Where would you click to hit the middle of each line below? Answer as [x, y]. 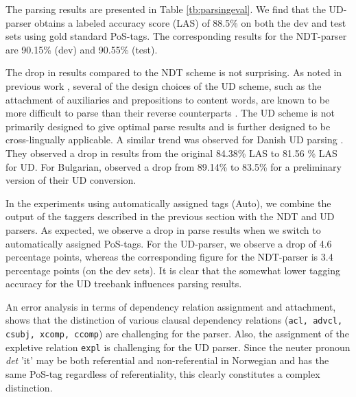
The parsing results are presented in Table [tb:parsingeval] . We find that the [166, 9]
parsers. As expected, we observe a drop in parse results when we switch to [163, 229]
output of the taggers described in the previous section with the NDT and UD [170, 216]
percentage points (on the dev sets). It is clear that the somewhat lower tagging [173, 270]
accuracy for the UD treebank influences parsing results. [124, 284]
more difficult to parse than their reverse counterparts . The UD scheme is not [170, 113]
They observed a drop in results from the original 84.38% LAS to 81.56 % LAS [171, 153]
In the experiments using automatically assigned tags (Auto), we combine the [168, 203]
